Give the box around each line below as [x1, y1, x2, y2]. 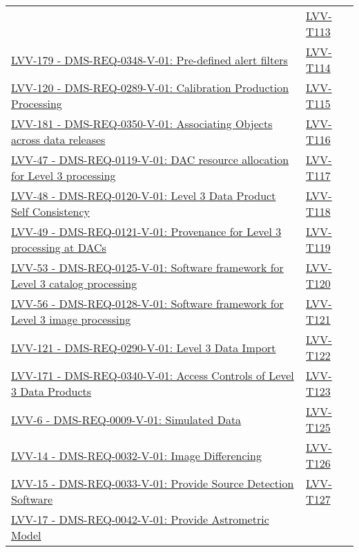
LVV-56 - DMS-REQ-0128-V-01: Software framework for [11, 295, 284, 311]
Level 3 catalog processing [11, 275, 137, 291]
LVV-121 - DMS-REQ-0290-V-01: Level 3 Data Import [11, 339, 276, 356]
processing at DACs [11, 239, 106, 255]
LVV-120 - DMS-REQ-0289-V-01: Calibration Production [11, 80, 289, 95]
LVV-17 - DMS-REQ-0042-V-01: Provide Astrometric [11, 511, 269, 527]
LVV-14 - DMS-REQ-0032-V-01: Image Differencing [11, 447, 262, 463]
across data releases [11, 131, 106, 147]
